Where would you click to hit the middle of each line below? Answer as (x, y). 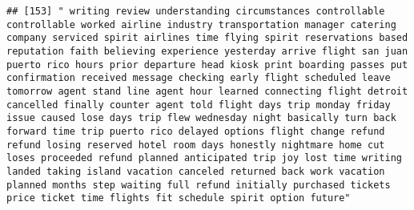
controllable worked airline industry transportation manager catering (201, 24)
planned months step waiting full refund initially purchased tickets (199, 185)
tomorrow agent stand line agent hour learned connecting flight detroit (207, 91)
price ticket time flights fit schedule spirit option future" (179, 198)
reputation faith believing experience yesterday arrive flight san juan (207, 51)
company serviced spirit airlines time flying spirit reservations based (207, 38)
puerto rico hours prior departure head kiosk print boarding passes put (207, 65)
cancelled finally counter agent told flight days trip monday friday (199, 105)
